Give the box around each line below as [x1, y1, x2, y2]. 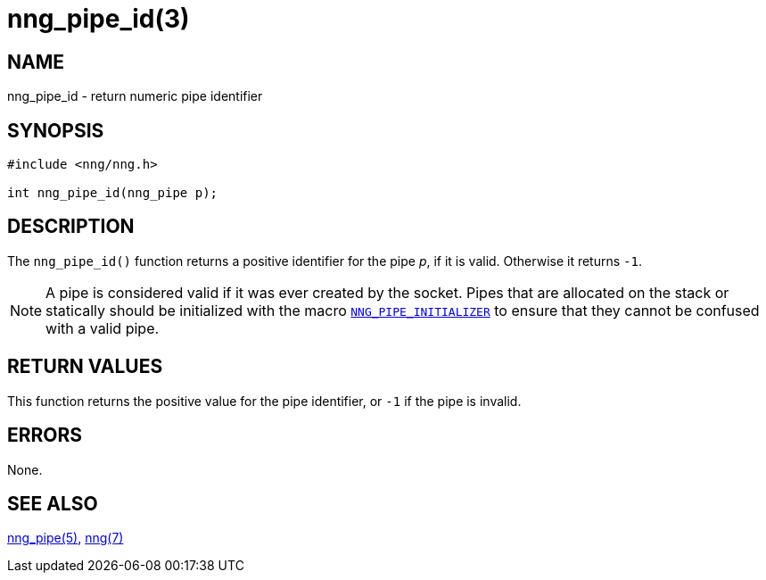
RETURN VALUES [7, 355, 163, 378]
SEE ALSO [7, 492, 98, 515]
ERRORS [7, 424, 83, 447]
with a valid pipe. [45, 319, 160, 337]
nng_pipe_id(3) [7, 4, 190, 34]
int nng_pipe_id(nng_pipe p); [7, 186, 218, 201]
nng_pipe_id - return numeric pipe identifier [7, 88, 263, 104]
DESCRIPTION [7, 215, 135, 238]
